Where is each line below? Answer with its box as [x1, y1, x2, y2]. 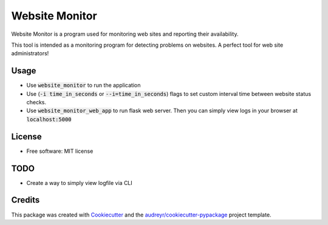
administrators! [11, 50, 49, 57]
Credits [11, 195, 40, 206]
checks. [26, 99, 47, 106]
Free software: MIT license [26, 147, 94, 155]
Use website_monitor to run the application [26, 82, 141, 89]
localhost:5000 [26, 116, 72, 123]
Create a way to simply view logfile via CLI [26, 179, 133, 186]
